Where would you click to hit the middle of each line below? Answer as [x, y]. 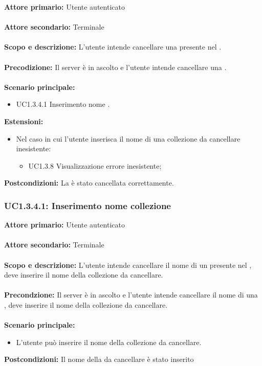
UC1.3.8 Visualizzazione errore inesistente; [95, 165]
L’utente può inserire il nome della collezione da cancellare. [109, 342]
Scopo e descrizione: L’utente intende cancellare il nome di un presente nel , [128, 265]
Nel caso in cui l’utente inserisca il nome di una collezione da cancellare [128, 138]
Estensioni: [24, 121]
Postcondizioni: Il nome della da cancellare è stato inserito [99, 359]
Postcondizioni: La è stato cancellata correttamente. [89, 183]
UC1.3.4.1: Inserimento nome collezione [88, 205]
